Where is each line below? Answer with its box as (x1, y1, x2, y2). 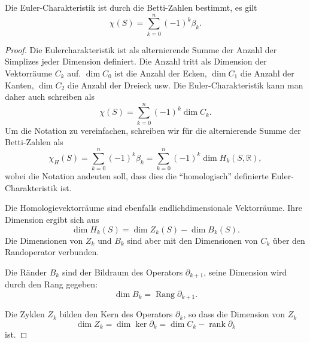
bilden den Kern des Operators (59, 308, 173, 320)
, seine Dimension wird (203, 265, 287, 278)
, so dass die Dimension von (183, 308, 285, 320)
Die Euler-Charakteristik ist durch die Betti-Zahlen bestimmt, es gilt (5, 1, 257, 13)
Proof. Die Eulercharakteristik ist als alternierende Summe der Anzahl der (5, 43, 277, 56)
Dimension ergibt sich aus (5, 213, 99, 225)
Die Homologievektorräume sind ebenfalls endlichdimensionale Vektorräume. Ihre (5, 201, 302, 214)
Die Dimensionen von (5, 234, 83, 246)
